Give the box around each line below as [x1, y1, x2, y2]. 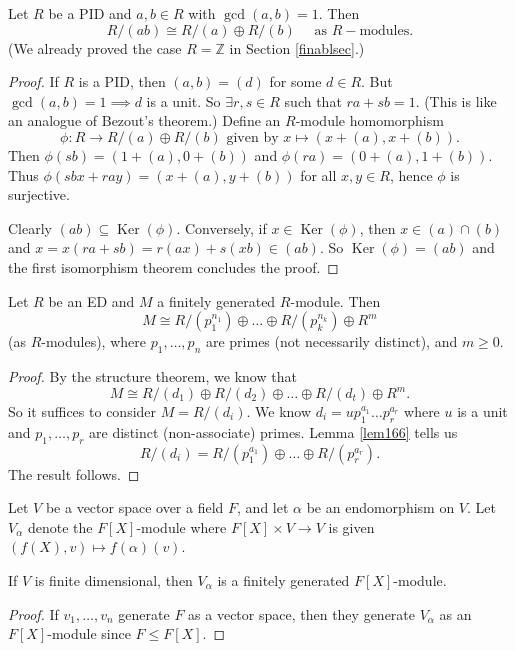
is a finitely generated [217, 569, 350, 590]
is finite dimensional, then [34, 569, 193, 590]
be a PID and [48, 3, 132, 23]
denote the [27, 516, 93, 537]
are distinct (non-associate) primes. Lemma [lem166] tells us [89, 421, 458, 442]
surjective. [8, 184, 70, 205]
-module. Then [290, 290, 381, 311]
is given [328, 516, 375, 537]
